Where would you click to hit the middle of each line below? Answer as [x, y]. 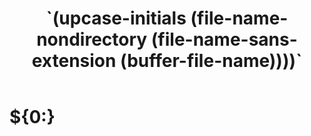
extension [74, 61]
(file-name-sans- [224, 39]
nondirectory [92, 39]
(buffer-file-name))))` [211, 61]
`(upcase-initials [116, 18]
